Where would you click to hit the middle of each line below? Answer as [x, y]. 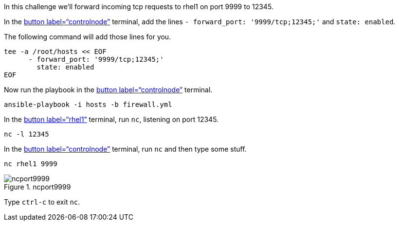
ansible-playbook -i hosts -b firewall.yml [88, 104]
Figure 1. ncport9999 [37, 187]
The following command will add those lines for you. [88, 37]
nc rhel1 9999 [31, 164]
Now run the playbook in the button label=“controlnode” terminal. [108, 90]
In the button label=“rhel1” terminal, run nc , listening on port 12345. [111, 119]
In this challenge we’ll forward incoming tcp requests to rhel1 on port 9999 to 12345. [139, 7]
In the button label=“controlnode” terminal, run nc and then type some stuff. [125, 149]
